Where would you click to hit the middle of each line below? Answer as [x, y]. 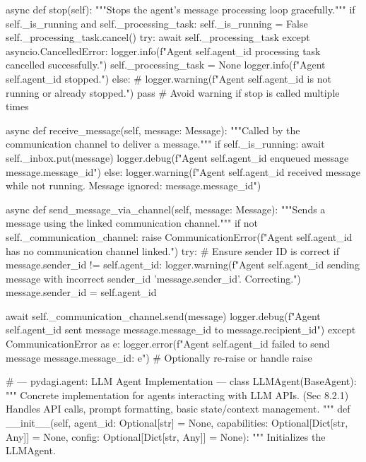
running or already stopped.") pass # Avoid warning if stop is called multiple [173, 92]
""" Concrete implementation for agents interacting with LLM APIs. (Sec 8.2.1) [177, 395]
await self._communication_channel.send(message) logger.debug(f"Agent [163, 315]
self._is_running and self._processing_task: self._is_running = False [157, 23]
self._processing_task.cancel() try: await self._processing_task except [158, 37]
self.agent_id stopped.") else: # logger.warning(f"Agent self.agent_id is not [169, 78]
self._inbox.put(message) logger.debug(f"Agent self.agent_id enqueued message [177, 157]
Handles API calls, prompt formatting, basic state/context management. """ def [178, 409]
